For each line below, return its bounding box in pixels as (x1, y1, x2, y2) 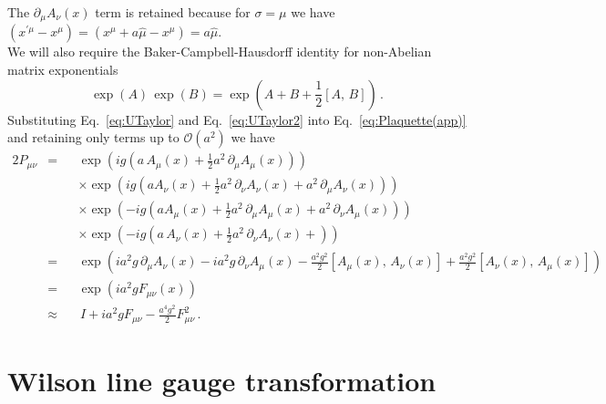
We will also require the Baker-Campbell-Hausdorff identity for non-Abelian (7, 42, 432, 61)
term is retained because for (95, 3, 251, 21)
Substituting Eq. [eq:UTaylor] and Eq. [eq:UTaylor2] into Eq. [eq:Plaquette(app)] (7, 109, 467, 129)
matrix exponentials (7, 60, 118, 79)
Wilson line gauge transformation (7, 361, 437, 399)
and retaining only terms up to (7, 128, 180, 147)
